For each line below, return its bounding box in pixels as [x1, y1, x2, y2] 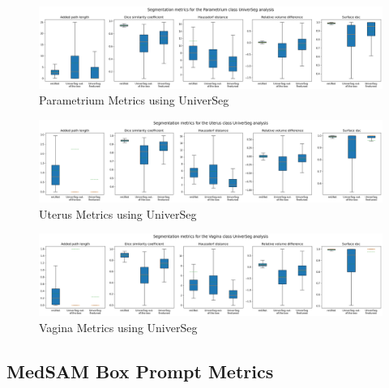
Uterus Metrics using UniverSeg [39, 205, 197, 222]
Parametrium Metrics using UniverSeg [39, 92, 229, 109]
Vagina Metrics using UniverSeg [39, 318, 198, 335]
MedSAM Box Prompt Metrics [6, 358, 274, 383]
